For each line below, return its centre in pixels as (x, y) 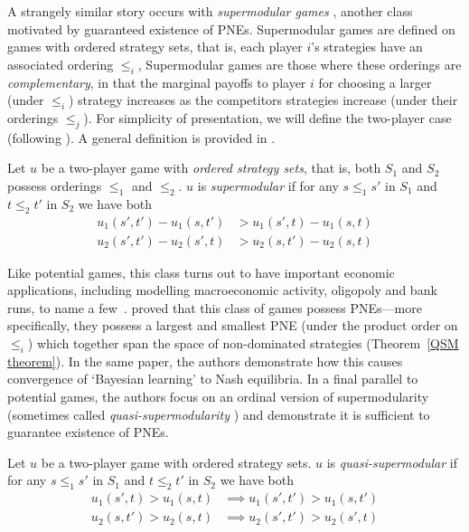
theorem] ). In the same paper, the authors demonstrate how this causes (205, 361)
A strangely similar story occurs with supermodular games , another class (210, 11)
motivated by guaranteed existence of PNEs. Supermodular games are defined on (231, 28)
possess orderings (55, 185)
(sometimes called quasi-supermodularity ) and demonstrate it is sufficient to (219, 414)
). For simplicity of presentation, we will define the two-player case (267, 117)
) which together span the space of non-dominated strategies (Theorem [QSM (243, 342)
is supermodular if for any (268, 185)
